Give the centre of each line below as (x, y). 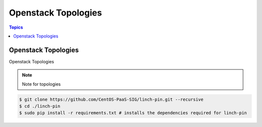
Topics (16, 27)
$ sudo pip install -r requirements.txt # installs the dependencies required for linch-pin (133, 113)
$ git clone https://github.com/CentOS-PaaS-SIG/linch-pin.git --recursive (111, 99)
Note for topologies (41, 84)
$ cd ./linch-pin (40, 106)
